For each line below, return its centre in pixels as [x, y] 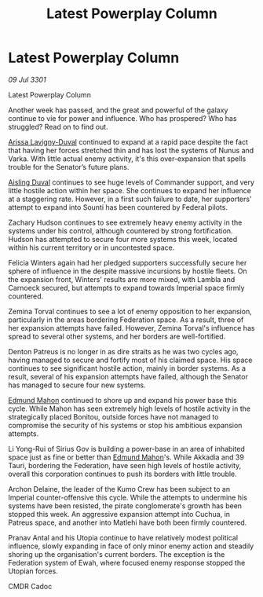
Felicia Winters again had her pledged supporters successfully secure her [128, 262]
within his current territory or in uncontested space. [91, 247]
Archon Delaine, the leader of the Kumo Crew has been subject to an [119, 489]
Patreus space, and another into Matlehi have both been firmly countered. [128, 522]
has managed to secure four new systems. [77, 385]
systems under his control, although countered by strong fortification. [121, 231]
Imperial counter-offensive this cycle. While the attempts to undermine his [128, 497]
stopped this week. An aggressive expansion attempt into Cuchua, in [119, 514]
